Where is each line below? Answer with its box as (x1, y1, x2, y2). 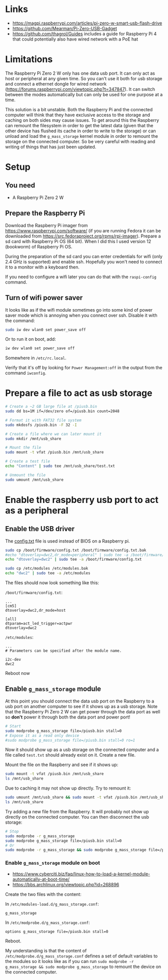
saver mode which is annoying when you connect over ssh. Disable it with (5, 312, 157, 318)
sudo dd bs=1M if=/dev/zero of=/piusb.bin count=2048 (5, 409, 120, 414)
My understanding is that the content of (5, 947, 87, 953)
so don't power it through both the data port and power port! (5, 714, 130, 720)
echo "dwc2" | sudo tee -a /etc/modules (5, 571, 91, 576)
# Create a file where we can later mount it (5, 431, 101, 436)
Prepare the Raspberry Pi (5, 209, 85, 217)
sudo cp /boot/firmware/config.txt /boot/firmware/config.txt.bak (5, 548, 146, 553)
